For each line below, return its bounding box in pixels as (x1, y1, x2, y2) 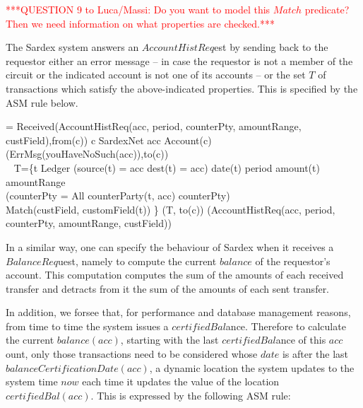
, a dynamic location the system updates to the (149, 360, 355, 375)
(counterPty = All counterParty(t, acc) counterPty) (6, 188, 230, 203)
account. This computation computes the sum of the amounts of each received (6, 267, 344, 282)
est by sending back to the (214, 40, 328, 54)
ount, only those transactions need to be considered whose (6, 346, 258, 361)
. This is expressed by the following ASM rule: (90, 387, 291, 402)
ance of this (275, 332, 326, 347)
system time (6, 374, 58, 389)
